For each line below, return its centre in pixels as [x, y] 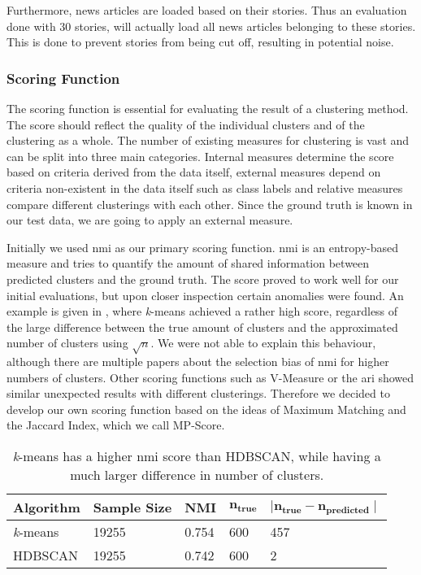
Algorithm [47, 507]
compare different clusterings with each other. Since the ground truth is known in [210, 204]
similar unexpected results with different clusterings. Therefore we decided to [198, 393]
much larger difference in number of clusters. [197, 475]
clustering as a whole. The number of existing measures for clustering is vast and [208, 140]
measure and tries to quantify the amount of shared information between [188, 263]
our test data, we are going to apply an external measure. [150, 220]
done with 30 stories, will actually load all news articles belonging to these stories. [211, 26]
